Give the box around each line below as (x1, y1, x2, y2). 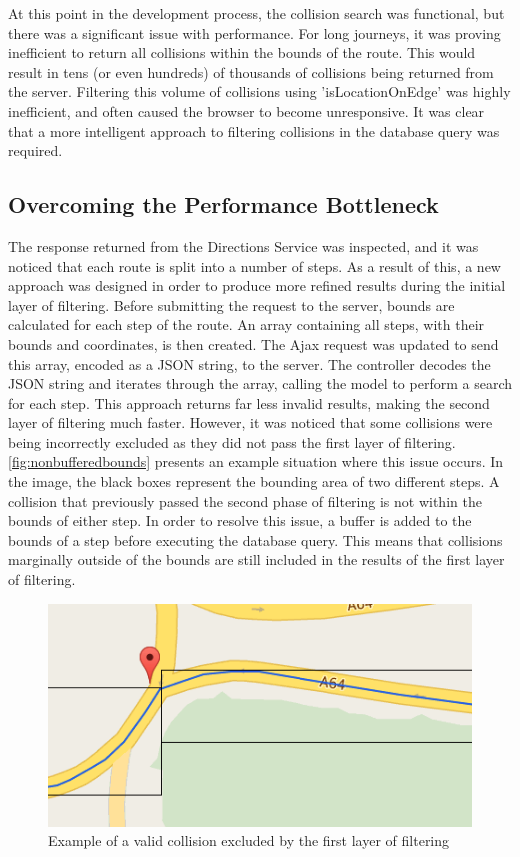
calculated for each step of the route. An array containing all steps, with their (8, 314, 485, 335)
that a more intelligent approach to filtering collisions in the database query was (8, 120, 500, 141)
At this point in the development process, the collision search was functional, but (8, 3, 505, 23)
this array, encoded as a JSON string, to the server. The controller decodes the (8, 353, 491, 374)
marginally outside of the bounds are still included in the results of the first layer (8, 549, 505, 570)
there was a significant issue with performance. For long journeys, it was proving (8, 22, 501, 43)
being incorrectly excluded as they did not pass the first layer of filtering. (8, 431, 456, 452)
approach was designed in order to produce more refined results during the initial (8, 275, 506, 296)
